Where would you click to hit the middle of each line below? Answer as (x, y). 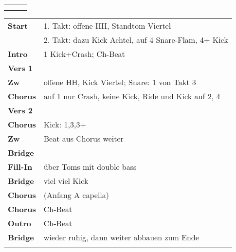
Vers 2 (20, 110)
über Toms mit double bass (90, 167)
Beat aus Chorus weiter (83, 138)
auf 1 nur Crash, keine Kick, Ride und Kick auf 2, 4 (132, 96)
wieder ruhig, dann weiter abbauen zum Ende (121, 237)
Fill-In (20, 167)
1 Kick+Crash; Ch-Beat (84, 54)
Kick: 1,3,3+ (65, 124)
